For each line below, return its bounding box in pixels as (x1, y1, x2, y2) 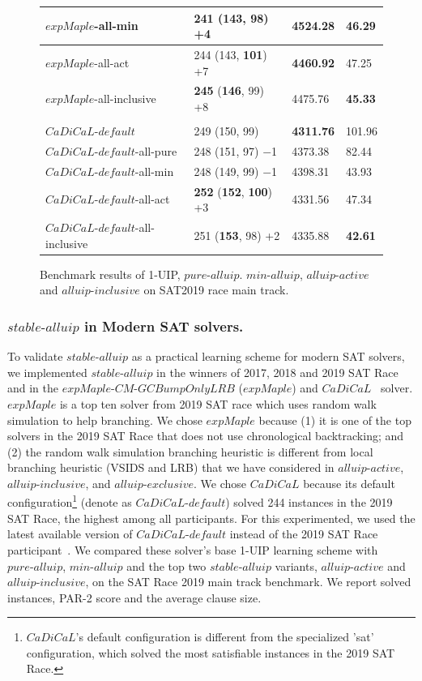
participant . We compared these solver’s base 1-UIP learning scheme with (7, 541, 378, 558)
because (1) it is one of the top (258, 411, 411, 428)
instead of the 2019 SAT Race (229, 525, 378, 542)
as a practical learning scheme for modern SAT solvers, (131, 348, 405, 365)
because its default (303, 474, 395, 491)
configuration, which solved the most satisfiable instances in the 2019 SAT (26, 644, 395, 661)
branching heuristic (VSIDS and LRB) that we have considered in (7, 459, 335, 476)
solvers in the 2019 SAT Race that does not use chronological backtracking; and (7, 427, 404, 444)
